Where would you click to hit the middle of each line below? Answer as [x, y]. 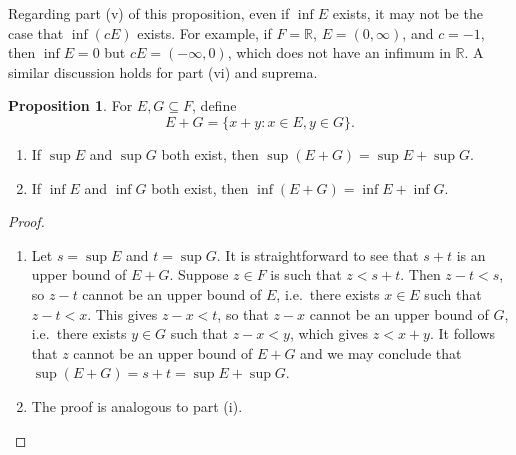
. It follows [462, 333]
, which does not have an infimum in [339, 52]
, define [214, 105]
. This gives [122, 313]
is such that [306, 274]
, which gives [329, 333]
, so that [243, 313]
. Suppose [199, 274]
